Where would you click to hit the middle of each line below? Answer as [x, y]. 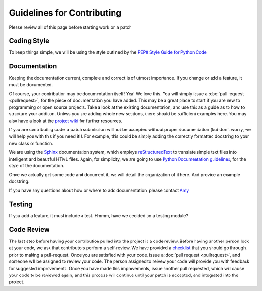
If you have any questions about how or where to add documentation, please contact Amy [99, 190]
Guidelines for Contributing [65, 13]
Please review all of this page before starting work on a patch [70, 27]
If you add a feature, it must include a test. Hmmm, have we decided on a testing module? [99, 216]
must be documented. [31, 84]
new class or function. [31, 143]
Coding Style [29, 41]
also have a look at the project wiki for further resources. [65, 121]
